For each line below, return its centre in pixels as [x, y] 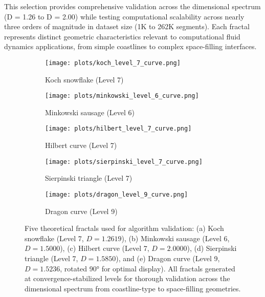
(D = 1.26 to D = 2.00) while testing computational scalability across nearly [124, 16]
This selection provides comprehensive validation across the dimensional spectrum [132, 6]
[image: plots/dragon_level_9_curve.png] [117, 194]
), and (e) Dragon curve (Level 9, [168, 258]
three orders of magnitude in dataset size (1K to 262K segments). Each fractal [127, 26]
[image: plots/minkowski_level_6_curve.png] [122, 96]
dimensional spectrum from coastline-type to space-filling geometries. [133, 288]
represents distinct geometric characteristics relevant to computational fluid [122, 36]
